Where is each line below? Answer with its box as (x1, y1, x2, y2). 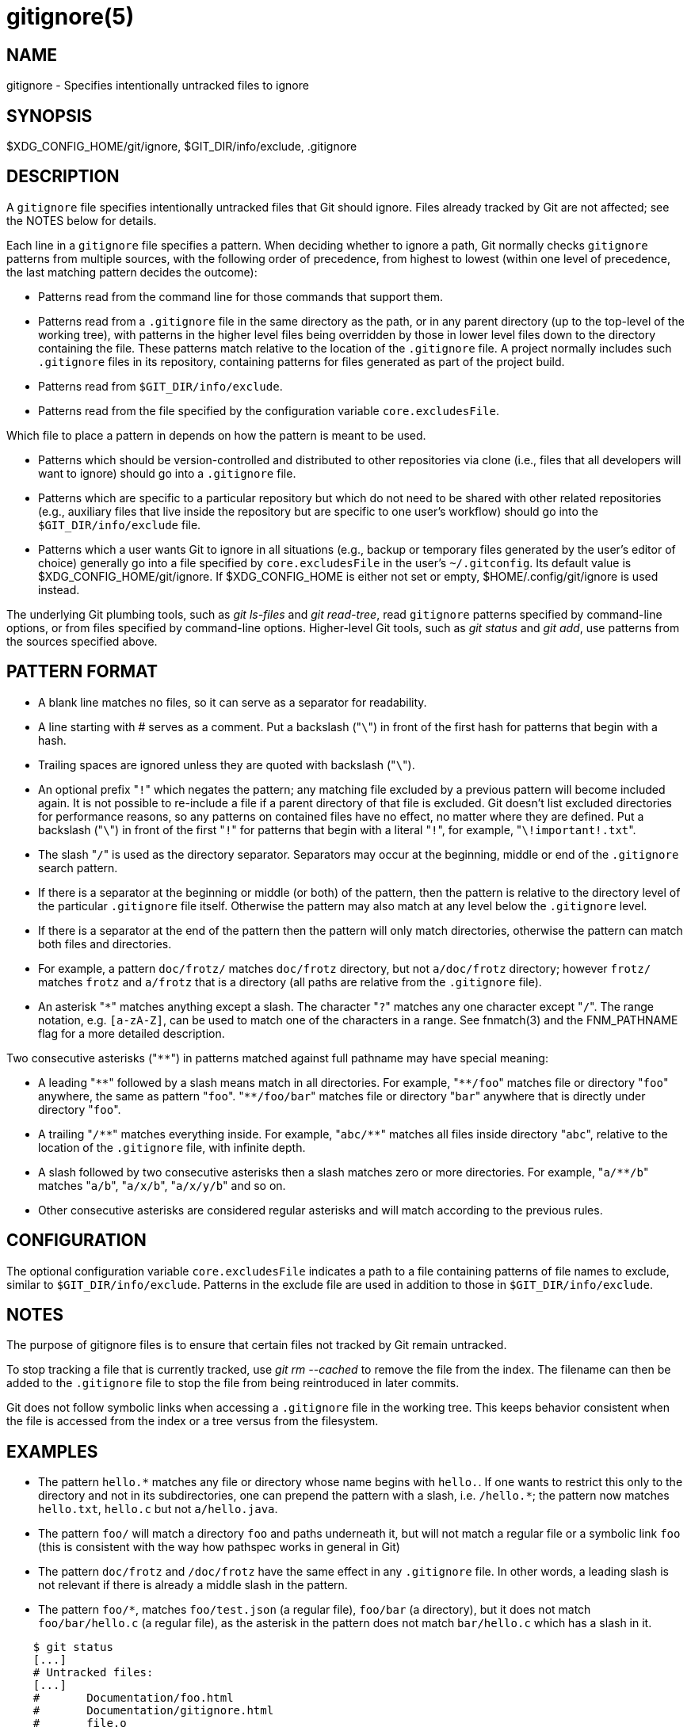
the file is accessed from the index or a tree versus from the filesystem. (6, 1414, 379, 1428)
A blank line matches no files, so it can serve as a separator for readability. (38, 695, 427, 709)
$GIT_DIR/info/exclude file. (38, 517, 201, 532)
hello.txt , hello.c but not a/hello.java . (38, 1502, 278, 1516)
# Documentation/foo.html (32, 1691, 234, 1705)
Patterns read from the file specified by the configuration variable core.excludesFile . (38, 403, 499, 417)
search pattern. (38, 860, 118, 875)
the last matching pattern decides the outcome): (6, 265, 258, 279)
